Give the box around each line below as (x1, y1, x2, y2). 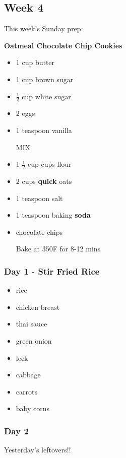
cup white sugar (22, 91, 71, 101)
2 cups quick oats (16, 176, 72, 186)
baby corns (16, 403, 50, 414)
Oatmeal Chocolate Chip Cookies (4, 40, 122, 50)
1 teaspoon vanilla (16, 125, 72, 135)
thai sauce (16, 318, 47, 329)
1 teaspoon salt (16, 192, 63, 203)
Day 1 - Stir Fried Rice (4, 265, 100, 277)
